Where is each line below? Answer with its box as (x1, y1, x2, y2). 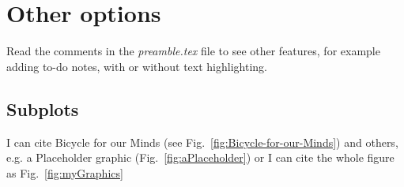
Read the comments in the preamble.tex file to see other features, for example (6, 43, 380, 59)
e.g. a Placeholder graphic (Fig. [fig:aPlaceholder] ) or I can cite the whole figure (6, 149, 395, 166)
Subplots (6, 96, 79, 121)
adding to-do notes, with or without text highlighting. (6, 58, 267, 74)
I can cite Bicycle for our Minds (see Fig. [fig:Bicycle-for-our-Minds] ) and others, (6, 133, 398, 150)
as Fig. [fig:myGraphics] (6, 164, 123, 181)
